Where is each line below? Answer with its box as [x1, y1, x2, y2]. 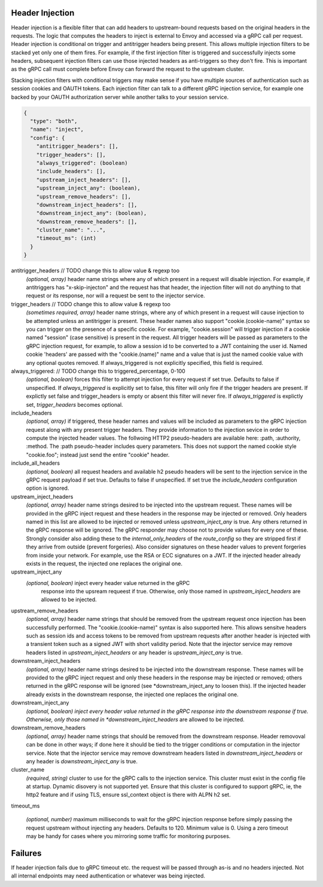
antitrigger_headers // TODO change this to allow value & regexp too [11, 267, 179, 275]
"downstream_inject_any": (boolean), [36, 210, 147, 217]
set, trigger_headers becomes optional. [26, 401, 123, 408]
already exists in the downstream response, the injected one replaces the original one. [26, 691, 239, 698]
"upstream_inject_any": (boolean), [36, 185, 141, 191]
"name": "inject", [30, 126, 84, 133]
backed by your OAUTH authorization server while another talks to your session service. [11, 93, 229, 100]
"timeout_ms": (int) [36, 235, 97, 242]
